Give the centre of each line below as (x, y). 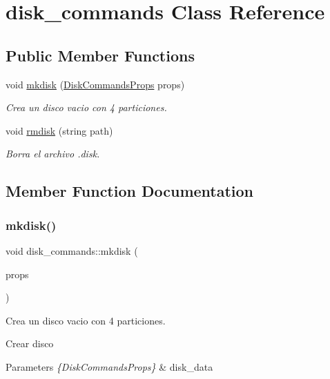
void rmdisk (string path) (59, 130)
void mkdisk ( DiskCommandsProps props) (95, 84)
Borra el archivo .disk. (53, 154)
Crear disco (30, 343)
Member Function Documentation (130, 191)
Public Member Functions (100, 55)
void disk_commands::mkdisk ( (72, 250)
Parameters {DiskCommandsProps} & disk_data (109, 366)
